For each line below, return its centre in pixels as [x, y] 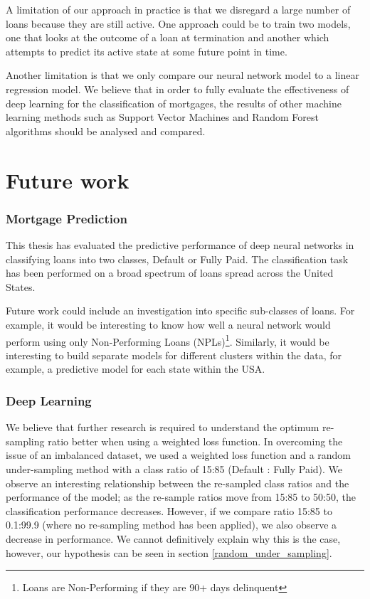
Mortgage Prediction [67, 218]
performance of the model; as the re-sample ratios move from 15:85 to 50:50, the [181, 497]
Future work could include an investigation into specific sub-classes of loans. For [180, 311]
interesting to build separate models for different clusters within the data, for [174, 355]
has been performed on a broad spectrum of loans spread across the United [170, 273]
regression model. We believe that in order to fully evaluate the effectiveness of [178, 89]
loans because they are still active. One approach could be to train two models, [178, 23]
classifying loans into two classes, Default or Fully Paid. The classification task [177, 259]
